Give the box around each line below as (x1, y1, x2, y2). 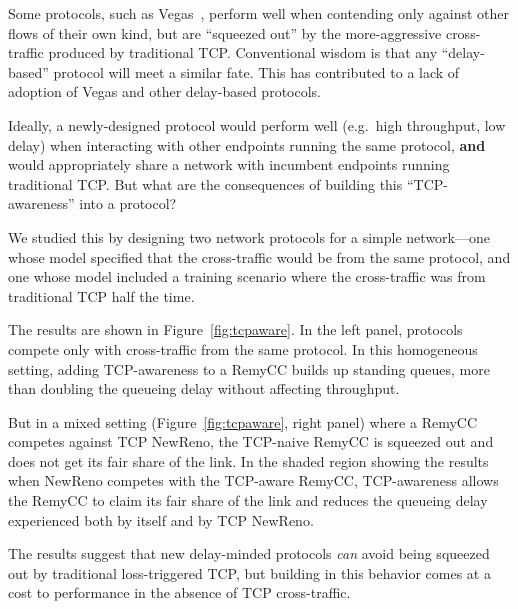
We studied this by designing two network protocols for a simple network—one (8, 226, 490, 247)
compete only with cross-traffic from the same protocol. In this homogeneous (8, 338, 478, 359)
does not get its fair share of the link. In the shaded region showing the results (8, 450, 489, 471)
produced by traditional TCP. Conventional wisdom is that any (48, 42, 438, 63)
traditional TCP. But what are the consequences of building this (8, 173, 403, 194)
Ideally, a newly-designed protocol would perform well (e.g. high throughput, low (8, 114, 506, 135)
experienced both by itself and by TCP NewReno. (8, 509, 314, 530)
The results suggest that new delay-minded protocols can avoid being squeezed (8, 543, 490, 564)
